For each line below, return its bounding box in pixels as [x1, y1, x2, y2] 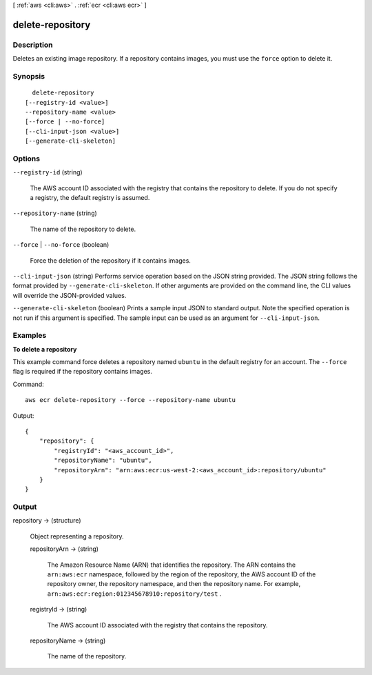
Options [12, 154, 41, 163]
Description [12, 40, 53, 50]
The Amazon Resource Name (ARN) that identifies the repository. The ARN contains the [47, 561, 296, 569]
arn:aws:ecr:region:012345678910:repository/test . [47, 590, 222, 598]
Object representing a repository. [30, 532, 124, 541]
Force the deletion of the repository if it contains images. [30, 256, 191, 265]
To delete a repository [12, 345, 77, 353]
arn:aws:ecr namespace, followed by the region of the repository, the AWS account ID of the [47, 570, 316, 578]
